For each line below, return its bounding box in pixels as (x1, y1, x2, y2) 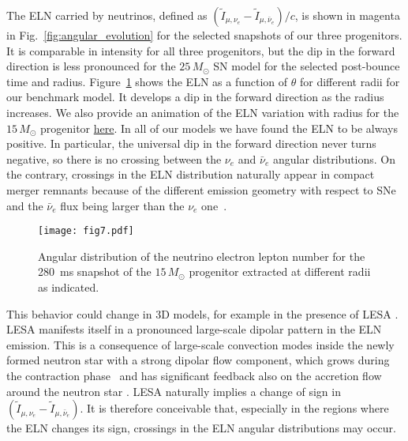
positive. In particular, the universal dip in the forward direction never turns (6, 135, 376, 152)
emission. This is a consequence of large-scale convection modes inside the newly (6, 336, 395, 352)
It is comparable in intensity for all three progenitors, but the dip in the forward (6, 42, 395, 58)
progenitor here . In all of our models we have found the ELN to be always (39, 119, 398, 136)
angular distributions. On (272, 150, 396, 167)
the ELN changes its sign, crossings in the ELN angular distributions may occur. (6, 420, 396, 436)
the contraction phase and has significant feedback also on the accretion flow (6, 367, 382, 383)
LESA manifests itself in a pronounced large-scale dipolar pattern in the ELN (6, 321, 382, 337)
